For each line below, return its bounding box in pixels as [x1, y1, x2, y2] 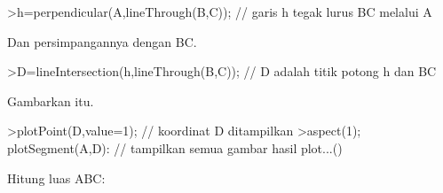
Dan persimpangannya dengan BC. [7, 32, 197, 50]
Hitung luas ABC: [7, 168, 106, 187]
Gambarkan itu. [7, 91, 94, 110]
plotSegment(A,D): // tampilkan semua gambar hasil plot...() [7, 138, 343, 157]
